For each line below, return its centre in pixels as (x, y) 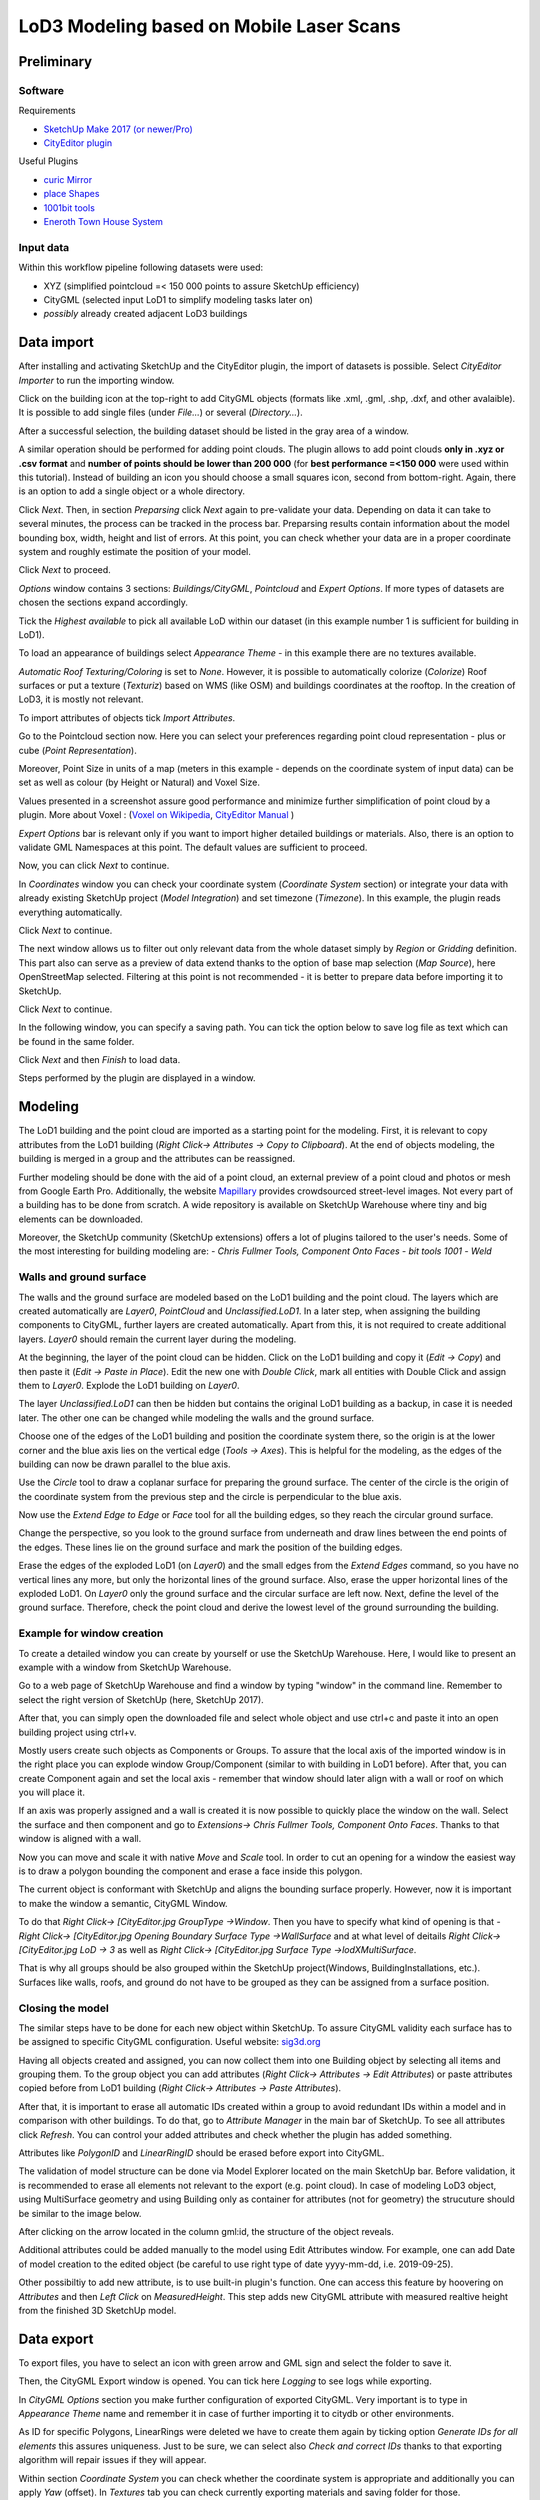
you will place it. (51, 1792)
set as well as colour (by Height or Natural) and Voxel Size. (139, 782)
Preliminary (55, 61)
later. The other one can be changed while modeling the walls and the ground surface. (196, 1417)
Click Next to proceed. (65, 570)
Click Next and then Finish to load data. (99, 1060)
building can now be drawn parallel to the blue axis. (124, 1464)
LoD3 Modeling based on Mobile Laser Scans (209, 26)
